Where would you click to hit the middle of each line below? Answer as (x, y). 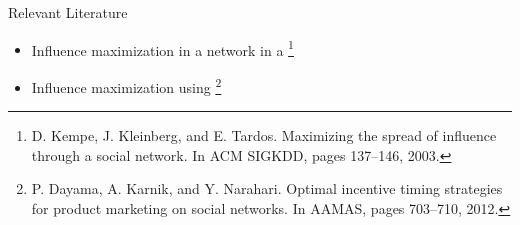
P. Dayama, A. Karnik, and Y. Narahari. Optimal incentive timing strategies (267, 188)
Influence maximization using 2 (126, 85)
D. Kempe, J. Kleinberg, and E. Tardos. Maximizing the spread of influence (264, 135)
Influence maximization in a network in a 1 (162, 48)
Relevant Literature (68, 12)
